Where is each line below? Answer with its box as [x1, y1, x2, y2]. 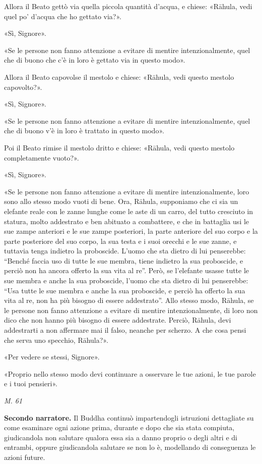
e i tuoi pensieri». [4, 378, 57, 389]
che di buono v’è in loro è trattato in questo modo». [4, 125, 164, 136]
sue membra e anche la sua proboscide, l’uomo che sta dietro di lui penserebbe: [4, 275, 248, 286]
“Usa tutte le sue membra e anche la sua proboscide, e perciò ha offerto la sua [4, 285, 245, 295]
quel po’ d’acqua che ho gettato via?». [4, 11, 121, 21]
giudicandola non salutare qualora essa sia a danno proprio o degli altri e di [4, 432, 237, 442]
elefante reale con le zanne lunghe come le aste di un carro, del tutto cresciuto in [4, 205, 253, 216]
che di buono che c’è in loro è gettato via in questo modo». [4, 55, 185, 65]
